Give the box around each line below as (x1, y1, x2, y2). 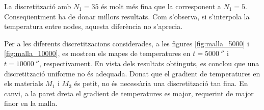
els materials (4, 78, 43, 89)
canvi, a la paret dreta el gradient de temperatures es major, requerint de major (4, 88, 254, 98)
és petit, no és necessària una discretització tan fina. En (74, 78, 248, 89)
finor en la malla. (4, 98, 58, 108)
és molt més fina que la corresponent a (101, 1, 221, 11)
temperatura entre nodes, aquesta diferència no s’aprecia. (4, 21, 183, 32)
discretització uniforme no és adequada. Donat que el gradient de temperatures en (4, 68, 260, 78)
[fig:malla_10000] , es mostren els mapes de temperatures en (4, 48, 191, 59)
